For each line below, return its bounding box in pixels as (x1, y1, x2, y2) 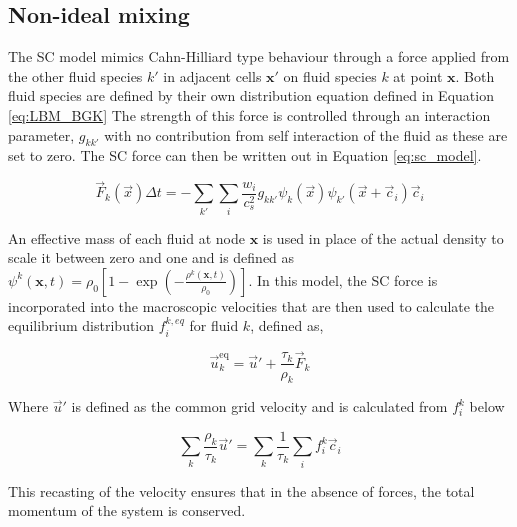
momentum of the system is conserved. (8, 500, 246, 521)
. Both (455, 65, 495, 86)
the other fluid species (8, 65, 143, 86)
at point (393, 65, 443, 86)
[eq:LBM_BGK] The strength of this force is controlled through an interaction (8, 104, 491, 125)
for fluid (189, 315, 239, 336)
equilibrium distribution (8, 315, 155, 336)
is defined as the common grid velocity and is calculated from (71, 396, 448, 417)
